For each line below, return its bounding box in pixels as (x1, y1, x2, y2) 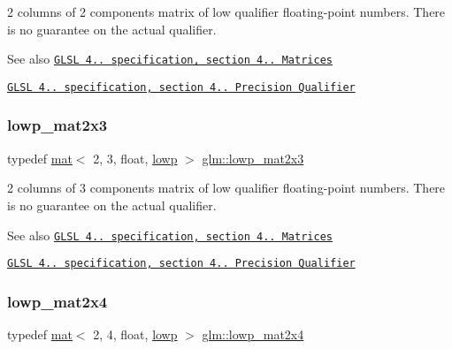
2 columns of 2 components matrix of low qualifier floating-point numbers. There (7, 3, 446, 20)
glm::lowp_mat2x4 (202, 325, 304, 344)
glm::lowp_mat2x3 (202, 148, 304, 167)
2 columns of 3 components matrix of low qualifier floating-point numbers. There (7, 178, 446, 197)
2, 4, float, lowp (93, 325, 178, 344)
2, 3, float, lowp (93, 148, 178, 167)
